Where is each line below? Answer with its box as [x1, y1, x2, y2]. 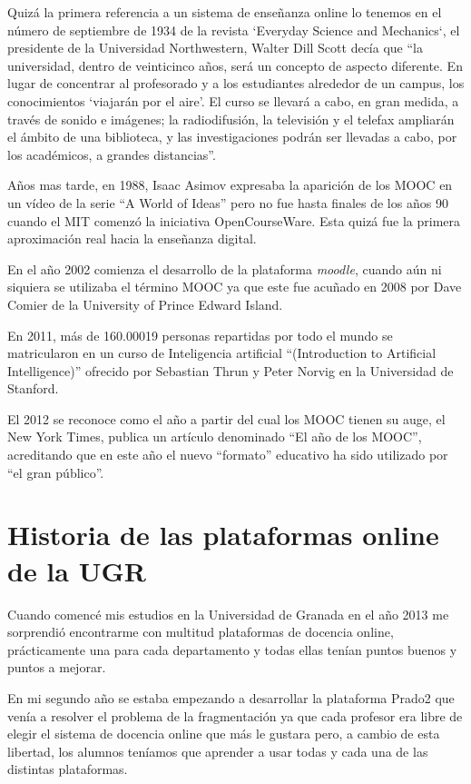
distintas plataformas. [7, 759, 128, 779]
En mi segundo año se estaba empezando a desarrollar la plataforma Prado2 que [7, 688, 455, 707]
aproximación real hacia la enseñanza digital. [7, 229, 257, 248]
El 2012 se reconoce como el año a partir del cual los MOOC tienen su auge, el [7, 409, 446, 428]
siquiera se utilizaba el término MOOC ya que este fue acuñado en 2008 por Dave [7, 277, 462, 296]
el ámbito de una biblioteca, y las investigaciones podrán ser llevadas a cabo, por [7, 127, 457, 146]
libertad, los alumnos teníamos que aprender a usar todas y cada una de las [7, 741, 428, 760]
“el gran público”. [7, 462, 104, 481]
